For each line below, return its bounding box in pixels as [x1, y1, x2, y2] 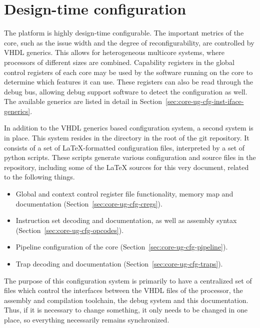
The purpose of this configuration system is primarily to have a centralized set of [4, 275, 252, 285]
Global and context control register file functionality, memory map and [15, 188, 233, 199]
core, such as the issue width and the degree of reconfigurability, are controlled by [4, 37, 254, 47]
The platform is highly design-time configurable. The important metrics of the [4, 27, 244, 38]
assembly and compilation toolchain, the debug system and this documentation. [4, 294, 248, 305]
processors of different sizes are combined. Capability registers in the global [4, 56, 234, 67]
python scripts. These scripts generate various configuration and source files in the [4, 152, 256, 162]
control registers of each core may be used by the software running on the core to [4, 66, 253, 77]
